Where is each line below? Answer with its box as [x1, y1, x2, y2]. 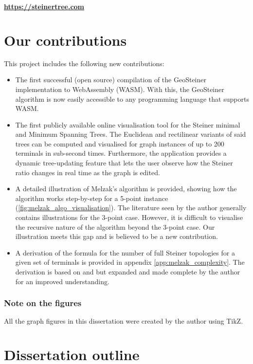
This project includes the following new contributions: [4, 58, 164, 68]
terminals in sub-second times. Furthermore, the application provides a [15, 148, 227, 158]
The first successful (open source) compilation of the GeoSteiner [15, 74, 206, 85]
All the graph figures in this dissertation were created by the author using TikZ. [4, 316, 243, 326]
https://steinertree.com [4, 1, 85, 11]
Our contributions [4, 30, 127, 50]
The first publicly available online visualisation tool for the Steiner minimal [15, 119, 240, 129]
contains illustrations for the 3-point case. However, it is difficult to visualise [15, 212, 243, 222]
